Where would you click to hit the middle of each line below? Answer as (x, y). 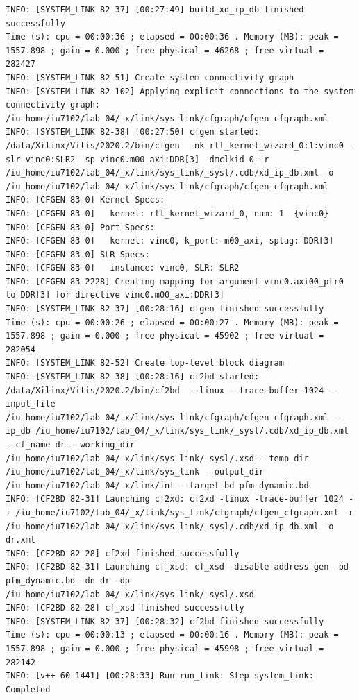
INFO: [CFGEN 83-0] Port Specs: (80, 227)
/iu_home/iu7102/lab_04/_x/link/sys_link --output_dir (135, 472)
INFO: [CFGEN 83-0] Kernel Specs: (85, 200)
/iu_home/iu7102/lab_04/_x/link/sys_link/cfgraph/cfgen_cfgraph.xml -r (185, 512)
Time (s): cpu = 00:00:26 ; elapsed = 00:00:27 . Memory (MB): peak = (172, 322)
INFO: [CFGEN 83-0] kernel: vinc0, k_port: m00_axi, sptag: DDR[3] (170, 241)
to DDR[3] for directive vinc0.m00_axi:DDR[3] (115, 295)
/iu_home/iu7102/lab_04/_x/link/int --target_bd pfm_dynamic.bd (157, 485)
